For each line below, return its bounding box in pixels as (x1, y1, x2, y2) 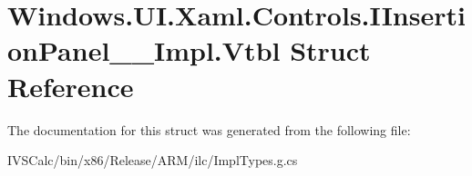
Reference (7, 67, 134, 104)
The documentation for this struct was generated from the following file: (7, 120, 411, 139)
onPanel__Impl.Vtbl (7, 32, 281, 69)
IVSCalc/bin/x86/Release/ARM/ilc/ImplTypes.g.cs (7, 151, 298, 170)
